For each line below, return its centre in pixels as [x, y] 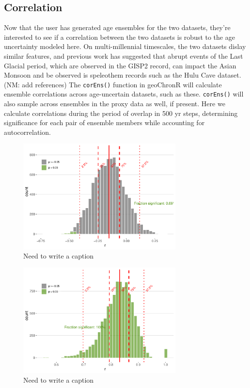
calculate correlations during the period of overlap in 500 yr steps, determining [121, 113]
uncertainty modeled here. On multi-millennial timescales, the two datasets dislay [125, 46]
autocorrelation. [27, 132]
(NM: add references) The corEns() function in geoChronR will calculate [113, 84]
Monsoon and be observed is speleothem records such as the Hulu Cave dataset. [123, 75]
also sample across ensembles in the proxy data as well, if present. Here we [115, 104]
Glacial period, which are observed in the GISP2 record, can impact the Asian [120, 65]
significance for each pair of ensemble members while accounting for [104, 122]
